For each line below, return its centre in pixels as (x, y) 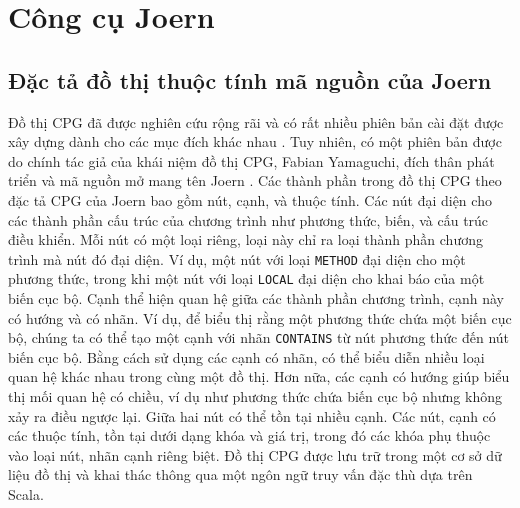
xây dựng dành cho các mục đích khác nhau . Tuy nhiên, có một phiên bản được (255, 141)
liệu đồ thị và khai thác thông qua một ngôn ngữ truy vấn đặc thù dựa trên (240, 474)
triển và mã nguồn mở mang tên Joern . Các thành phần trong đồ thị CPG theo (255, 180)
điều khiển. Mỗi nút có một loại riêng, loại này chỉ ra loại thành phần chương (245, 239)
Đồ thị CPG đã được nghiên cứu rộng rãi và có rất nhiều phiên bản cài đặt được (256, 121)
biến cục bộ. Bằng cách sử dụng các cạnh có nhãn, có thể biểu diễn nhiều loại (246, 356)
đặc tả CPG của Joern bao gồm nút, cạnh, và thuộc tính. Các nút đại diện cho (250, 199)
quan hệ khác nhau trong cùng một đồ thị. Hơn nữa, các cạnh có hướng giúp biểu (259, 376)
